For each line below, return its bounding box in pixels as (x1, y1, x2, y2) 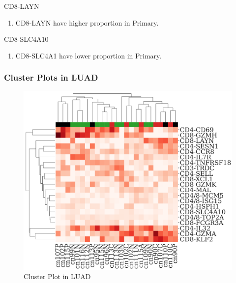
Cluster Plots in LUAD (4, 71, 98, 84)
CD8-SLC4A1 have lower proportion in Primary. (15, 50, 162, 60)
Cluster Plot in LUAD (24, 271, 91, 282)
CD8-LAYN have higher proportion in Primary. (15, 17, 159, 28)
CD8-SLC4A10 (4, 34, 49, 44)
